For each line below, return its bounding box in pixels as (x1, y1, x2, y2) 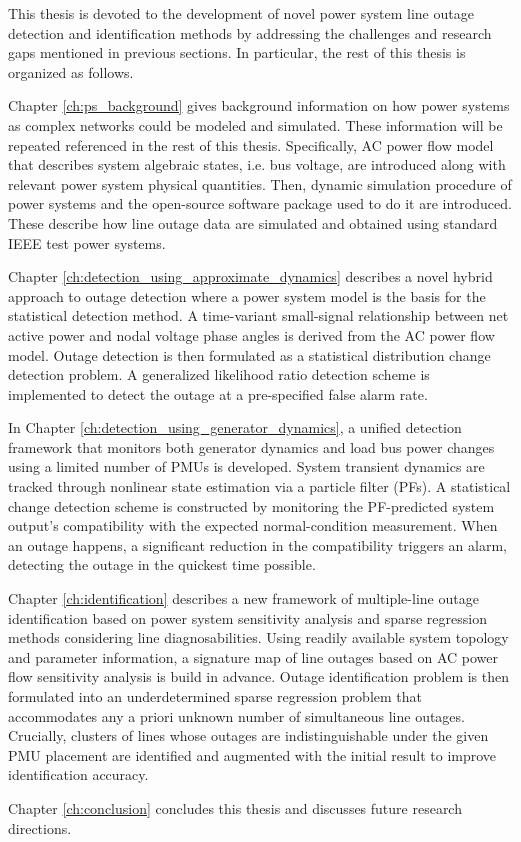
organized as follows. (8, 61, 134, 82)
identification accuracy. (8, 764, 149, 785)
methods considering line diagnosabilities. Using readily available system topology (8, 627, 509, 648)
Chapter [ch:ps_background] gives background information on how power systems (8, 95, 510, 116)
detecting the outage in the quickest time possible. (8, 554, 316, 575)
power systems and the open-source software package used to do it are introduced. (8, 193, 512, 214)
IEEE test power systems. (8, 232, 166, 253)
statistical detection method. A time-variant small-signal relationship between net (8, 305, 509, 326)
